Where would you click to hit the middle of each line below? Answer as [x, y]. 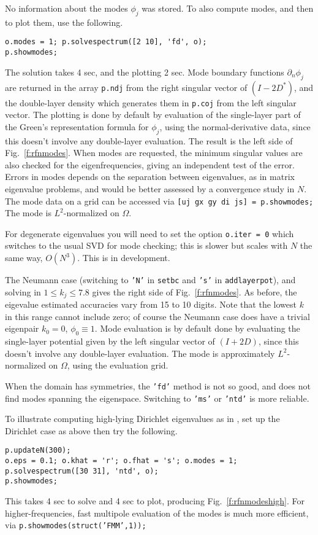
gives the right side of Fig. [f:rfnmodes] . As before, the [195, 291]
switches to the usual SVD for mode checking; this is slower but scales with [146, 245]
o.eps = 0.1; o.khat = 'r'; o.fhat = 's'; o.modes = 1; [121, 461]
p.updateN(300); [38, 451]
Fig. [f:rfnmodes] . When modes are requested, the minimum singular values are [154, 153]
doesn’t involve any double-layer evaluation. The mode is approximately [140, 353]
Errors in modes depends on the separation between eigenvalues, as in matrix [150, 177]
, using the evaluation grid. [118, 365]
